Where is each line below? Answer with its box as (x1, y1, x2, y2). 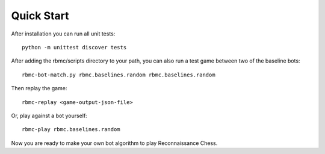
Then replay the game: (11, 85, 67, 92)
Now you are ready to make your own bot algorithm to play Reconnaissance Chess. (11, 139, 218, 147)
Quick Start (11, 9, 69, 22)
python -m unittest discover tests (22, 44, 127, 51)
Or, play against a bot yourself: (11, 112, 87, 119)
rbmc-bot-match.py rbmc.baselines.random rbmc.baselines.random (22, 71, 216, 78)
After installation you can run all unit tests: (11, 30, 116, 37)
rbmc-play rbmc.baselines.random (22, 126, 120, 133)
